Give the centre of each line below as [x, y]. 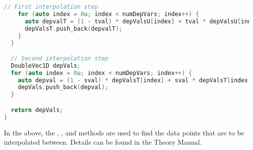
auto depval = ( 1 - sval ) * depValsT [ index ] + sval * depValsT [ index [133, 80]
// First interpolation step [51, 7]
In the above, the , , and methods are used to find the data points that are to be [124, 132]
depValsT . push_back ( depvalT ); [73, 28]
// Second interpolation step [60, 58]
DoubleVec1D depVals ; [46, 66]
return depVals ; [37, 110]
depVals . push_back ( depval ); [63, 87]
